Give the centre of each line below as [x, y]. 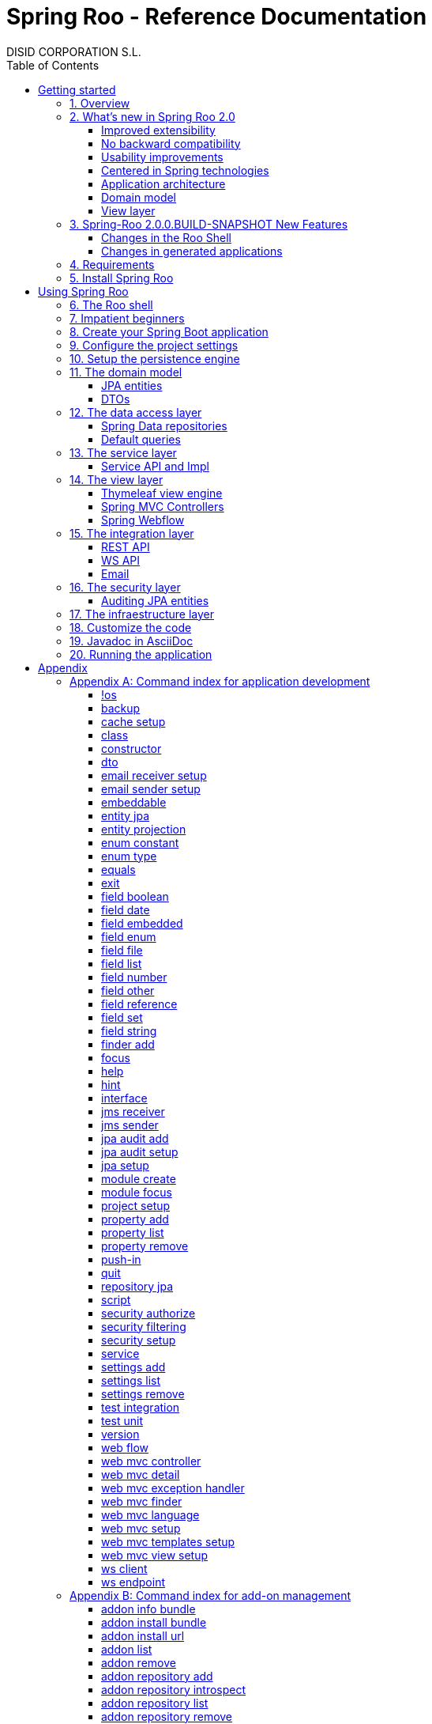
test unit [122, 1420]
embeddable [134, 802]
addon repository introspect [174, 1689]
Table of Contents [53, 65]
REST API [126, 546]
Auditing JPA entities [155, 600]
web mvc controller [151, 1461]
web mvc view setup [155, 1555]
